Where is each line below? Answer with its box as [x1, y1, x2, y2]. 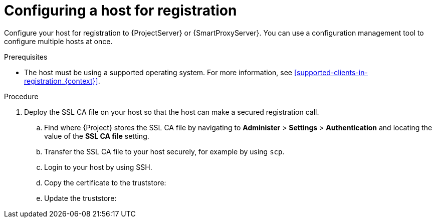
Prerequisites [4, 52, 48, 61]
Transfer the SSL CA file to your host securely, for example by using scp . [44, 147, 285, 156]
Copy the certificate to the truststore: [44, 178, 166, 187]
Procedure [4, 92, 39, 101]
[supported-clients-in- [294, 68, 368, 77]
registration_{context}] [24, 76, 98, 85]
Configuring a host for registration [4, 2, 237, 19]
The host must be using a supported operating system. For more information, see [24, 68, 292, 77]
